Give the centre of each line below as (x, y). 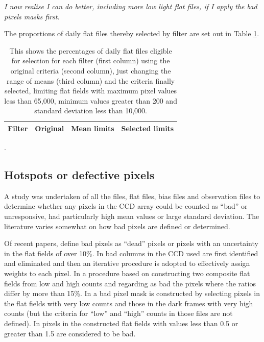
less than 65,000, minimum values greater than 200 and (91, 100)
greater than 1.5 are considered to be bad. (70, 333)
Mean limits (93, 128)
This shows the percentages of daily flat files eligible (91, 50)
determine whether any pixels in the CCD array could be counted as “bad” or (126, 206)
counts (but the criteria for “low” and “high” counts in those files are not (118, 313)
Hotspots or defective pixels (79, 175)
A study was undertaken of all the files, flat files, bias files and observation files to (132, 196)
